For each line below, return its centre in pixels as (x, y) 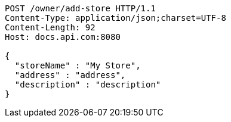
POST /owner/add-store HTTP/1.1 (80, 8)
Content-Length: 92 (50, 27)
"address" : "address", (70, 75)
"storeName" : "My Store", (78, 65)
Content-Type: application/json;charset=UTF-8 (115, 18)
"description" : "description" (88, 85)
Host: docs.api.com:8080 (63, 37)
